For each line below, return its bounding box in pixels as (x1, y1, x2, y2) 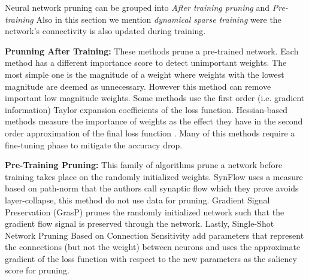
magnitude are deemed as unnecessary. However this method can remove (5, 80, 271, 92)
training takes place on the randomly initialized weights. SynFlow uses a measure (5, 170, 303, 182)
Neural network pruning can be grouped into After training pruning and (5, 1, 270, 13)
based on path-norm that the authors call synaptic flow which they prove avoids (5, 182, 299, 194)
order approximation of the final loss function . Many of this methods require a (5, 126, 295, 139)
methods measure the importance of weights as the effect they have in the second (5, 115, 303, 127)
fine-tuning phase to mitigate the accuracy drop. (5, 138, 183, 151)
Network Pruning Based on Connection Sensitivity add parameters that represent (5, 229, 304, 241)
